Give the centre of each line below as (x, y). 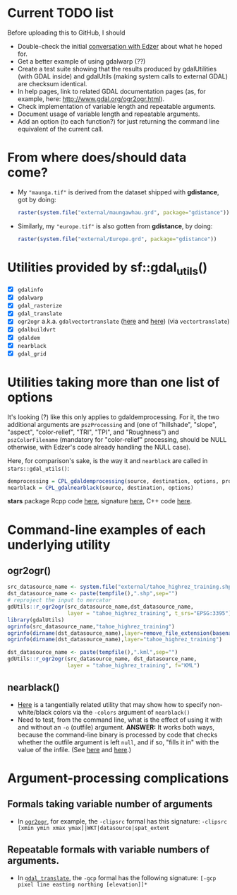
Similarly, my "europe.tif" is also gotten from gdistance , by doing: (115, 226)
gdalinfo (30, 290)
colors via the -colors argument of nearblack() (122, 712)
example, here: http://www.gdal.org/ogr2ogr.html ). (91, 99)
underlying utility (59, 545)
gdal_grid (32, 354)
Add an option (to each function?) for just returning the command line (119, 121)
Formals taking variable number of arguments (110, 804)
